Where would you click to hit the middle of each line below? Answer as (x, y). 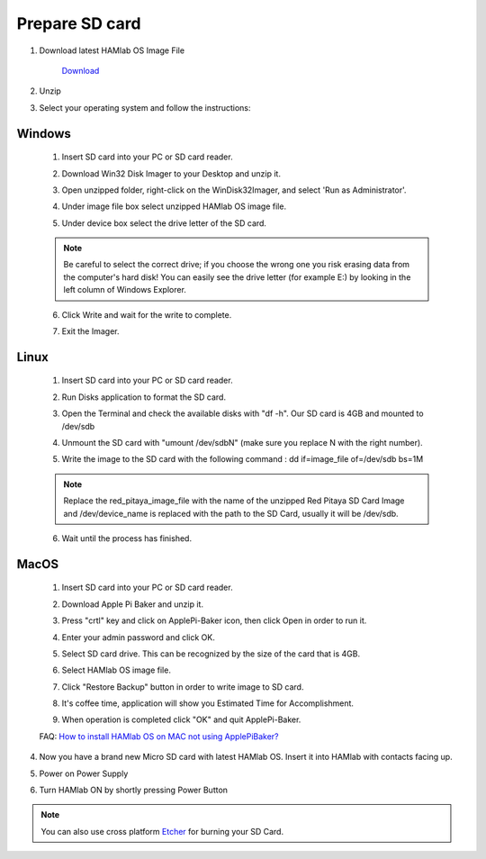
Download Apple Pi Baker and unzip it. (133, 604)
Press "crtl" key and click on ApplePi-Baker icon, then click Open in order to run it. (214, 620)
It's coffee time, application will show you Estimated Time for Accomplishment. (208, 703)
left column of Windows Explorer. (125, 290)
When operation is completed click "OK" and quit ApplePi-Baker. (181, 719)
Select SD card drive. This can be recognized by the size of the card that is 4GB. (211, 654)
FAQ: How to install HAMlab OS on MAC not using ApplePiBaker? (159, 736)
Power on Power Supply (84, 773)
